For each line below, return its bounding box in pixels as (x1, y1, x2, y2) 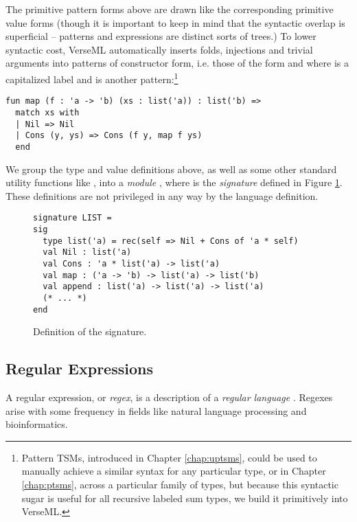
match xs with (15, 107, 80, 117)
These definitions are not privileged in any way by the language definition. (5, 188, 319, 203)
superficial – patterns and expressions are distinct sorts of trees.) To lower (5, 29, 316, 43)
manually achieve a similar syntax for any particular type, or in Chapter (21, 464, 326, 478)
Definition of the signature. (33, 324, 147, 339)
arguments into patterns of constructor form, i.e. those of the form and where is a (5, 56, 349, 70)
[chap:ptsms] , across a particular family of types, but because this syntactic (21, 477, 338, 491)
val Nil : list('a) (43, 247, 132, 258)
